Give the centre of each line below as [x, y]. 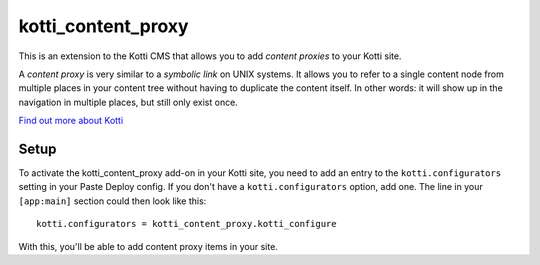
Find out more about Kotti [71, 121]
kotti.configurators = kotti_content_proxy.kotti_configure [186, 224]
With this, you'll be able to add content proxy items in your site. [148, 246]
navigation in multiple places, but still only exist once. [128, 102]
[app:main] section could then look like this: [112, 201]
